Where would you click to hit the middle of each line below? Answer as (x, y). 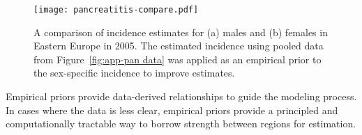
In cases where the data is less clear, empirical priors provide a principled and (172, 110)
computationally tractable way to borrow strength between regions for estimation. (181, 124)
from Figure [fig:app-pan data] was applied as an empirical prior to (178, 59)
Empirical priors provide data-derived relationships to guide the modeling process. (181, 96)
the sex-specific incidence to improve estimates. (134, 73)
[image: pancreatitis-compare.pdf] (116, 10)
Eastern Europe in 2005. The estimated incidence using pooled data (179, 46)
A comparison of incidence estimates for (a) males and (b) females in (181, 32)
